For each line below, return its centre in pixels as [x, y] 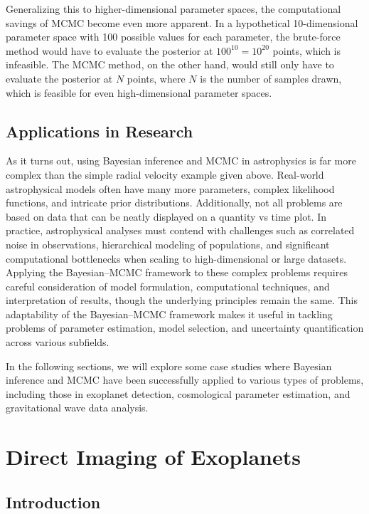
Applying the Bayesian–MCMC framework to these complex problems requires [177, 272]
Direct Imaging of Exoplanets [153, 457]
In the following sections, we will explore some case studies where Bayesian [169, 366]
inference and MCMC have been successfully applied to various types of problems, [185, 380]
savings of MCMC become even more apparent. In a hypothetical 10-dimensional [182, 22]
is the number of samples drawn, [271, 78]
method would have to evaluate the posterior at [109, 50]
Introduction [53, 502]
